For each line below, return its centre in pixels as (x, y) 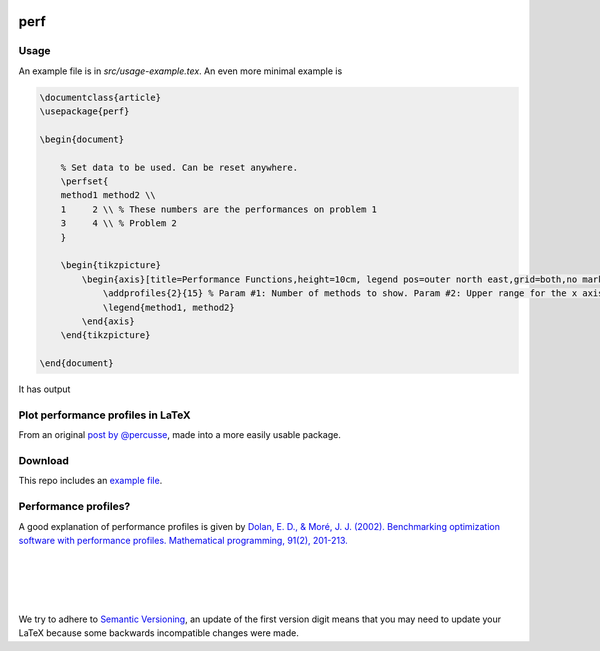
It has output (44, 389)
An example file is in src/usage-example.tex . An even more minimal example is (180, 71)
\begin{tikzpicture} (111, 265)
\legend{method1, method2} (168, 307)
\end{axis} (108, 321)
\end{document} (76, 363)
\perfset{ (84, 181)
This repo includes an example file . (90, 481)
